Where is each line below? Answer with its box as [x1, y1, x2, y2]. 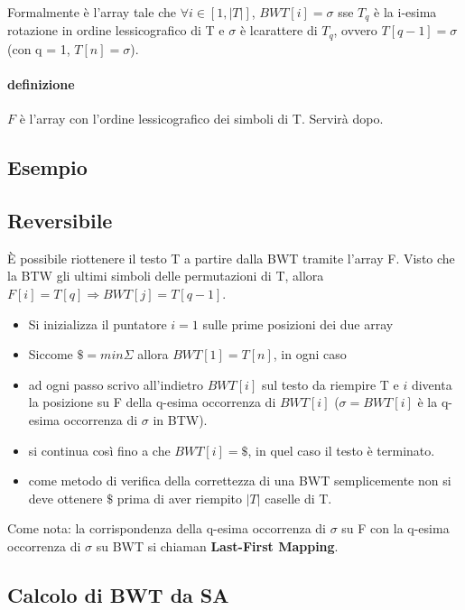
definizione [7, 75, 75, 94]
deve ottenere [28, 488, 103, 507]
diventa [411, 374, 452, 393]
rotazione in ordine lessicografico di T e [7, 21, 225, 40]
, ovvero [333, 21, 377, 40]
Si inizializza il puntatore [28, 314, 167, 333]
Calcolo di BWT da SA [7, 580, 229, 608]
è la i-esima [374, 3, 437, 21]
